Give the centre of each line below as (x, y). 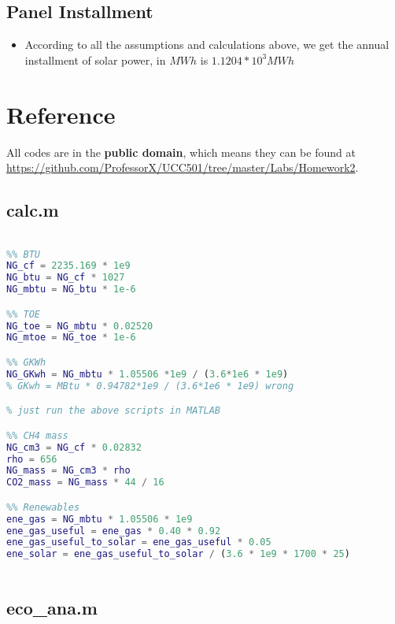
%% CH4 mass (37, 435)
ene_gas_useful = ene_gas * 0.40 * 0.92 (114, 531)
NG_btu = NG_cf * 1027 (66, 278)
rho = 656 (32, 459)
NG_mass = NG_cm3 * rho (68, 471)
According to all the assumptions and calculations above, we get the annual (207, 45)
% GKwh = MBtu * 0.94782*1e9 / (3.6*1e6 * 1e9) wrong (150, 386)
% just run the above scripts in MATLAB (114, 411)
